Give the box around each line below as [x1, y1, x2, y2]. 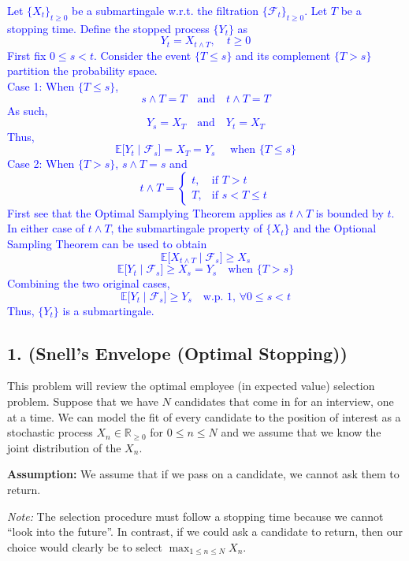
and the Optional [293, 220, 377, 236]
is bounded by [315, 204, 384, 221]
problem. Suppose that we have [7, 393, 158, 410]
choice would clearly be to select [7, 538, 162, 555]
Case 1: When [7, 78, 75, 95]
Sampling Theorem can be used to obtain [7, 236, 207, 252]
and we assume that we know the [221, 424, 381, 440]
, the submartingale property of [110, 220, 262, 236]
